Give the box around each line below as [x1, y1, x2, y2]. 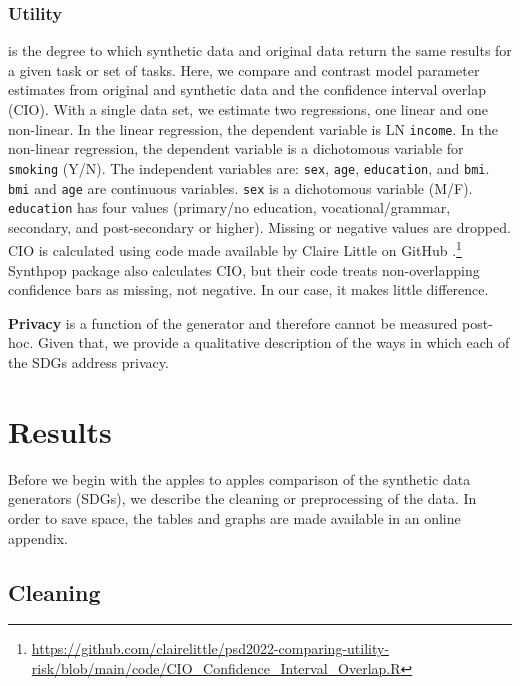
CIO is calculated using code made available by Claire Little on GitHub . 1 [8, 237, 462, 261]
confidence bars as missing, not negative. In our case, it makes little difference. [8, 279, 489, 300]
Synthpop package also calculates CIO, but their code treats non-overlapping [8, 259, 480, 280]
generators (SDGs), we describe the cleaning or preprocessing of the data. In [8, 488, 477, 509]
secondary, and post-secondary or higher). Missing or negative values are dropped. [8, 216, 511, 237]
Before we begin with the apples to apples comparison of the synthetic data [8, 468, 471, 489]
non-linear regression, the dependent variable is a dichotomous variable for [8, 138, 464, 159]
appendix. [8, 527, 68, 548]
